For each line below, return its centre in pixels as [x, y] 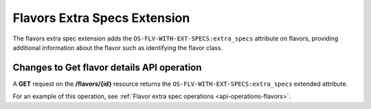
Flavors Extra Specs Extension [101, 18]
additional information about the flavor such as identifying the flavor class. [118, 47]
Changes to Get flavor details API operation [107, 68]
